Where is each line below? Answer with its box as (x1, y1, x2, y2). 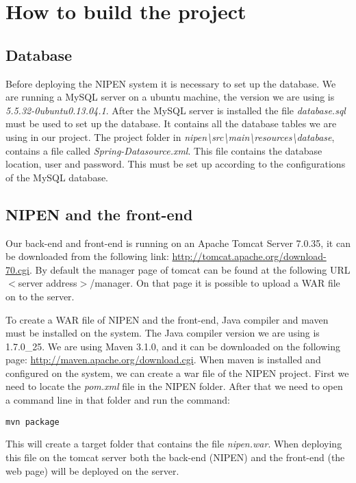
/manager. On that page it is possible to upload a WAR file (90, 276, 340, 290)
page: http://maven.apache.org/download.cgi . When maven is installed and (5, 352, 321, 367)
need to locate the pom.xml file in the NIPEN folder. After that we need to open (5, 379, 343, 393)
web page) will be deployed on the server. (5, 463, 179, 478)
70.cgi (5, 262, 29, 276)
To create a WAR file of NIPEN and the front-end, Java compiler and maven (5, 312, 329, 326)
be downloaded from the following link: (5, 249, 169, 263)
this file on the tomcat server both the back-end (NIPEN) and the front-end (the (5, 449, 345, 464)
